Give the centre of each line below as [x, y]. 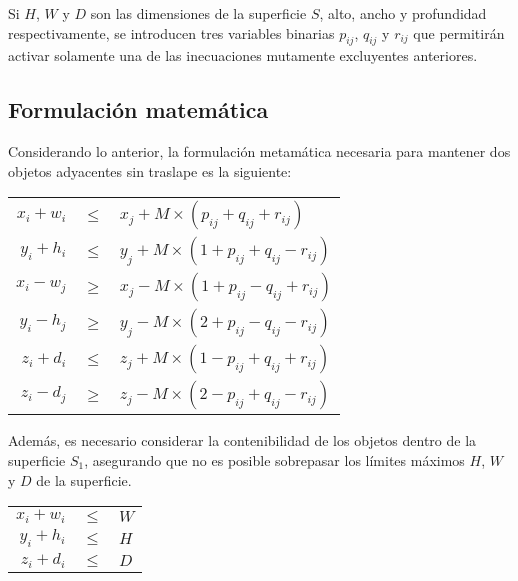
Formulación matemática [138, 109]
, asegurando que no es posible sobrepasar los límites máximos [274, 459]
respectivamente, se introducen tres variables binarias [171, 32]
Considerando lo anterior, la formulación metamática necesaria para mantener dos [259, 151]
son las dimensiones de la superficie [198, 13]
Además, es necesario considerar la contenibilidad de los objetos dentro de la [242, 440]
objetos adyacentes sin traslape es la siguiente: [150, 170]
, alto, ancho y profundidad [403, 13]
